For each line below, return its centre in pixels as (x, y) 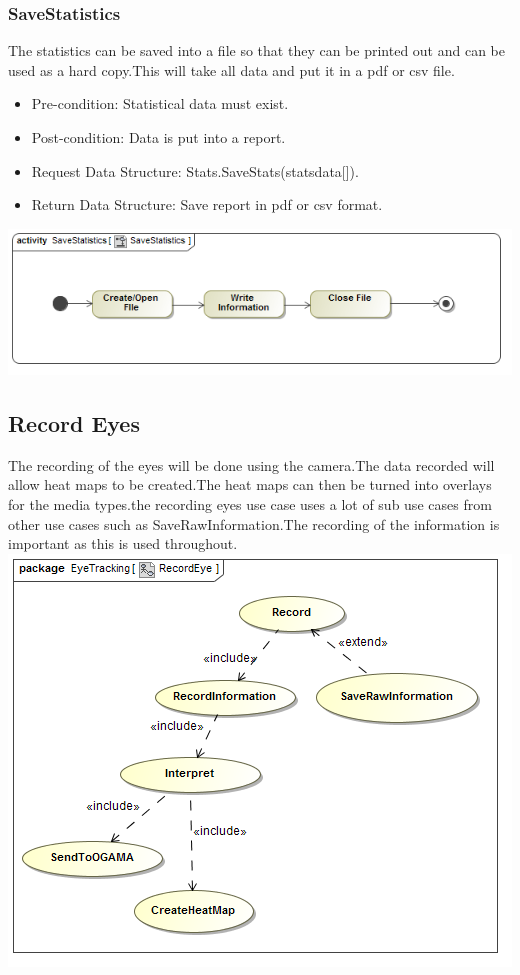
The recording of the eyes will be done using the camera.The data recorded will (251, 464)
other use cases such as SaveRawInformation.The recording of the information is (254, 523)
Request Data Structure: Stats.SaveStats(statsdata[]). (195, 170)
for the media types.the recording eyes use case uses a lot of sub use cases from (250, 503)
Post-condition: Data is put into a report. (158, 137)
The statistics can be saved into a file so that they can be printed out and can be (256, 50)
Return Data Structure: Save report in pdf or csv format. (207, 204)
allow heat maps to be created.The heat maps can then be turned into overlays (250, 484)
